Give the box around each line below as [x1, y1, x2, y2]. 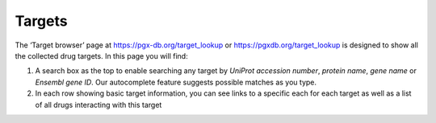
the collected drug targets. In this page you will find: [15, 51, 189, 60]
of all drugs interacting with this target [35, 100, 162, 109]
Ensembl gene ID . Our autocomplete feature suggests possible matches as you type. [35, 77, 317, 87]
